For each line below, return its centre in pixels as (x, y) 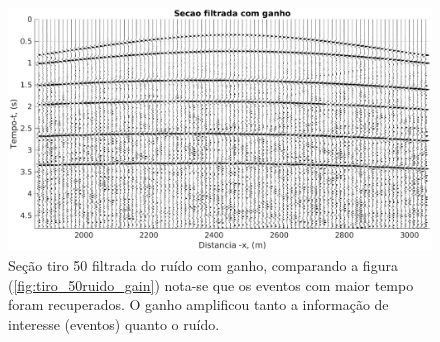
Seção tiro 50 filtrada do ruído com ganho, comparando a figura (203, 265)
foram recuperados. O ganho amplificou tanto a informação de (198, 304)
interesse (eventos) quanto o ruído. (114, 323)
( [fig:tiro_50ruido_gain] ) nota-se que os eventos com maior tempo (211, 284)
